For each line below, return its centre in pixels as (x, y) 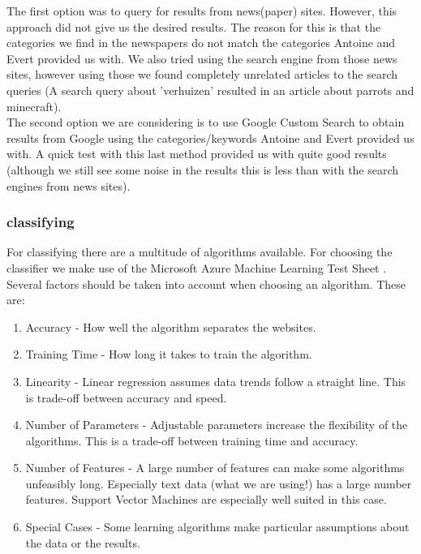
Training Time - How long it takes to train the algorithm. (169, 354)
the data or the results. (83, 542)
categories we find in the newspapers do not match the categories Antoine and (201, 43)
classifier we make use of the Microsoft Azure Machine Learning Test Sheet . (197, 267)
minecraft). (34, 106)
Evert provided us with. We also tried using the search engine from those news (202, 58)
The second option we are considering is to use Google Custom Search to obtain (206, 122)
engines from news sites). (69, 185)
